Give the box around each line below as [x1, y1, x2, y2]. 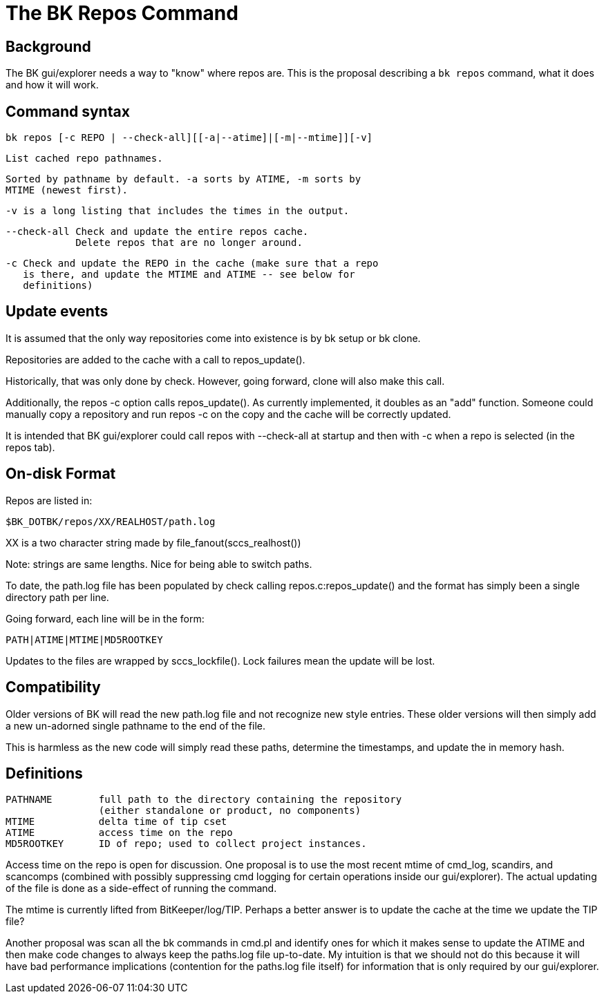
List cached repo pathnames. [6, 153, 163, 164]
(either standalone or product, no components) [98, 805, 361, 817]
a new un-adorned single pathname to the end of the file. [6, 719, 265, 732]
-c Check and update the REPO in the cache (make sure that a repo [6, 258, 379, 269]
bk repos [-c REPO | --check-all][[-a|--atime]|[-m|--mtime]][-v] [6, 132, 373, 144]
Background [6, 37, 91, 55]
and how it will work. [6, 79, 99, 91]
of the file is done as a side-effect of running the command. [6, 882, 277, 895]
